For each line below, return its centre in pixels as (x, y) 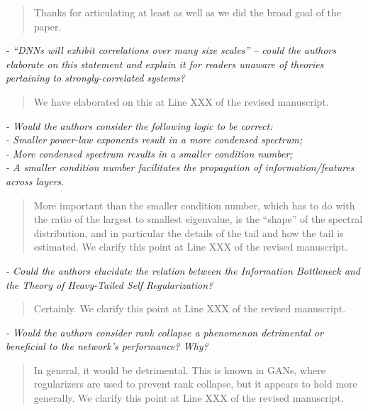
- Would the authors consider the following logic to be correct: (139, 125)
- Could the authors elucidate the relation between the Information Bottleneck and (183, 270)
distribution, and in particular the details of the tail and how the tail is (189, 232)
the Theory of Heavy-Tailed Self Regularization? (110, 284)
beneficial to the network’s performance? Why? (107, 346)
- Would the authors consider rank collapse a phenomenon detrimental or (165, 332)
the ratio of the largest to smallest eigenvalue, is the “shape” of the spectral (198, 219)
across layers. (35, 181)
